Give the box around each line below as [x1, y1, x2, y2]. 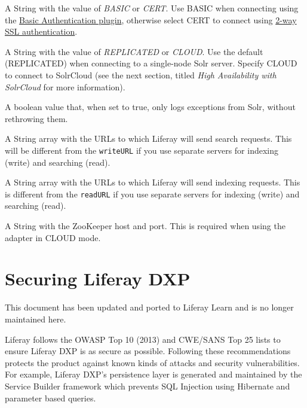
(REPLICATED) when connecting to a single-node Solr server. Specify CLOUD [5, 57, 297, 69]
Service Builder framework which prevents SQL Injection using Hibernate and [5, 379, 290, 392]
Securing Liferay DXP [5, 266, 191, 291]
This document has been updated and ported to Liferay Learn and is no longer [5, 301, 294, 313]
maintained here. [5, 312, 66, 325]
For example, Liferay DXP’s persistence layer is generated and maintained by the [5, 368, 302, 380]
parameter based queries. [5, 391, 96, 404]
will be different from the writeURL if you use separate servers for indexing [5, 144, 278, 156]
